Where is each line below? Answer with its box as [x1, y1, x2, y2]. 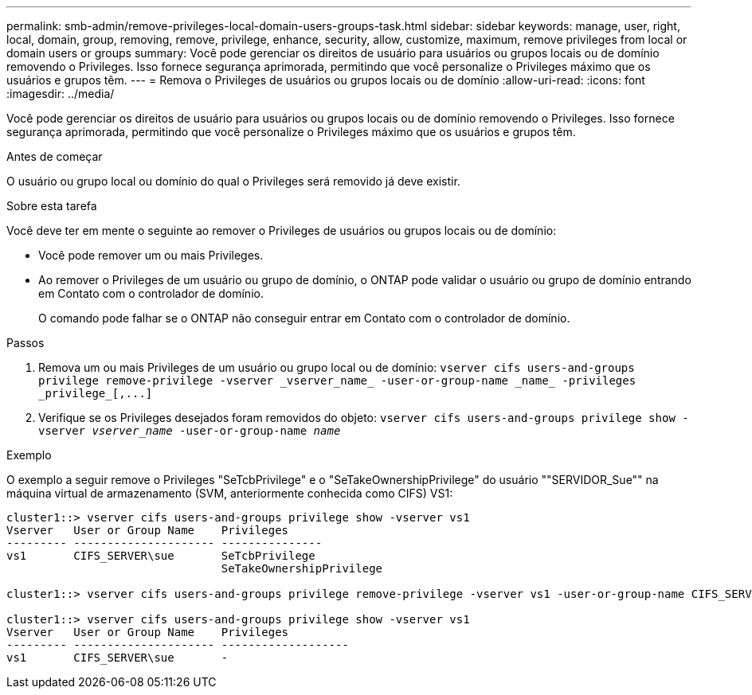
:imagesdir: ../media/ [6, 87, 115, 100]
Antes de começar [6, 150, 103, 163]
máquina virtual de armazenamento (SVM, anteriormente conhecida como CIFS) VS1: [6, 486, 453, 500]
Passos [6, 336, 45, 349]
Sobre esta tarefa [6, 199, 97, 213]
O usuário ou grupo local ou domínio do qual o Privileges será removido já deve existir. [6, 174, 460, 188]
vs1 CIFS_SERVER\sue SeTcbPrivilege [6, 549, 315, 562]
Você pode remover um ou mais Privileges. [38, 248, 264, 262]
